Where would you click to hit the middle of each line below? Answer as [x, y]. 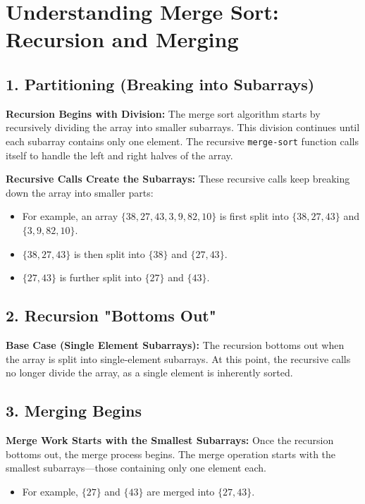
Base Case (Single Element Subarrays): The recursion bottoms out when [175, 344]
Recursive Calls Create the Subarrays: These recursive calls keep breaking [178, 179]
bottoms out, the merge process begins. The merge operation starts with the [171, 454]
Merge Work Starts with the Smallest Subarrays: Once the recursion [170, 440]
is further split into [100, 277]
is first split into [254, 216]
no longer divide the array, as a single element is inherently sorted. [149, 373]
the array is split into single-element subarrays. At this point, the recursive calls [178, 358]
